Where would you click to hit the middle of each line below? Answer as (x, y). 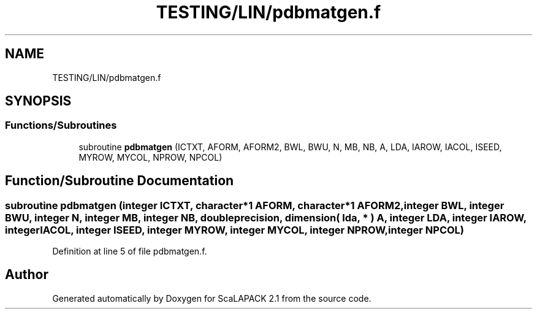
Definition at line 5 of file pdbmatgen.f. (130, 251)
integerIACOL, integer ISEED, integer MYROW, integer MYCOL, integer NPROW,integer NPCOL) (235, 230)
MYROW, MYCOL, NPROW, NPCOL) (150, 157)
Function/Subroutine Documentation (120, 181)
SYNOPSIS (38, 101)
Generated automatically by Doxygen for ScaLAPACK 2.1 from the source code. (212, 298)
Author (27, 275)
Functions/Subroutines (61, 125)
